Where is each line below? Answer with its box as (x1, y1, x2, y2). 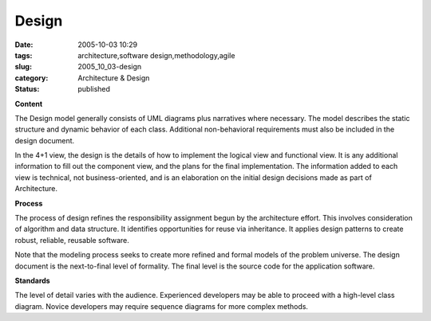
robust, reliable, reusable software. (14, 235, 129, 245)
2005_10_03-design (77, 62, 142, 72)
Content (14, 99, 43, 108)
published (77, 84, 111, 94)
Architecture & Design (77, 72, 150, 83)
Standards (14, 276, 51, 285)
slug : (14, 62, 32, 72)
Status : (14, 84, 40, 94)
